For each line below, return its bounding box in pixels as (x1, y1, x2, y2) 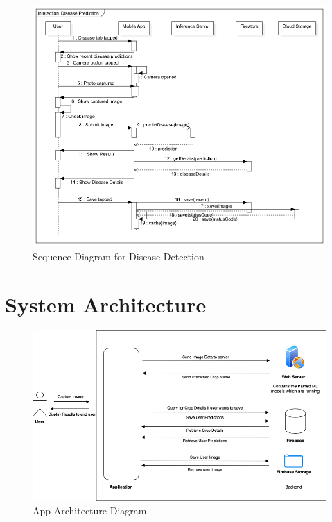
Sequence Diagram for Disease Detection (33, 249, 204, 263)
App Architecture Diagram (33, 503, 147, 518)
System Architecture (5, 289, 207, 318)
